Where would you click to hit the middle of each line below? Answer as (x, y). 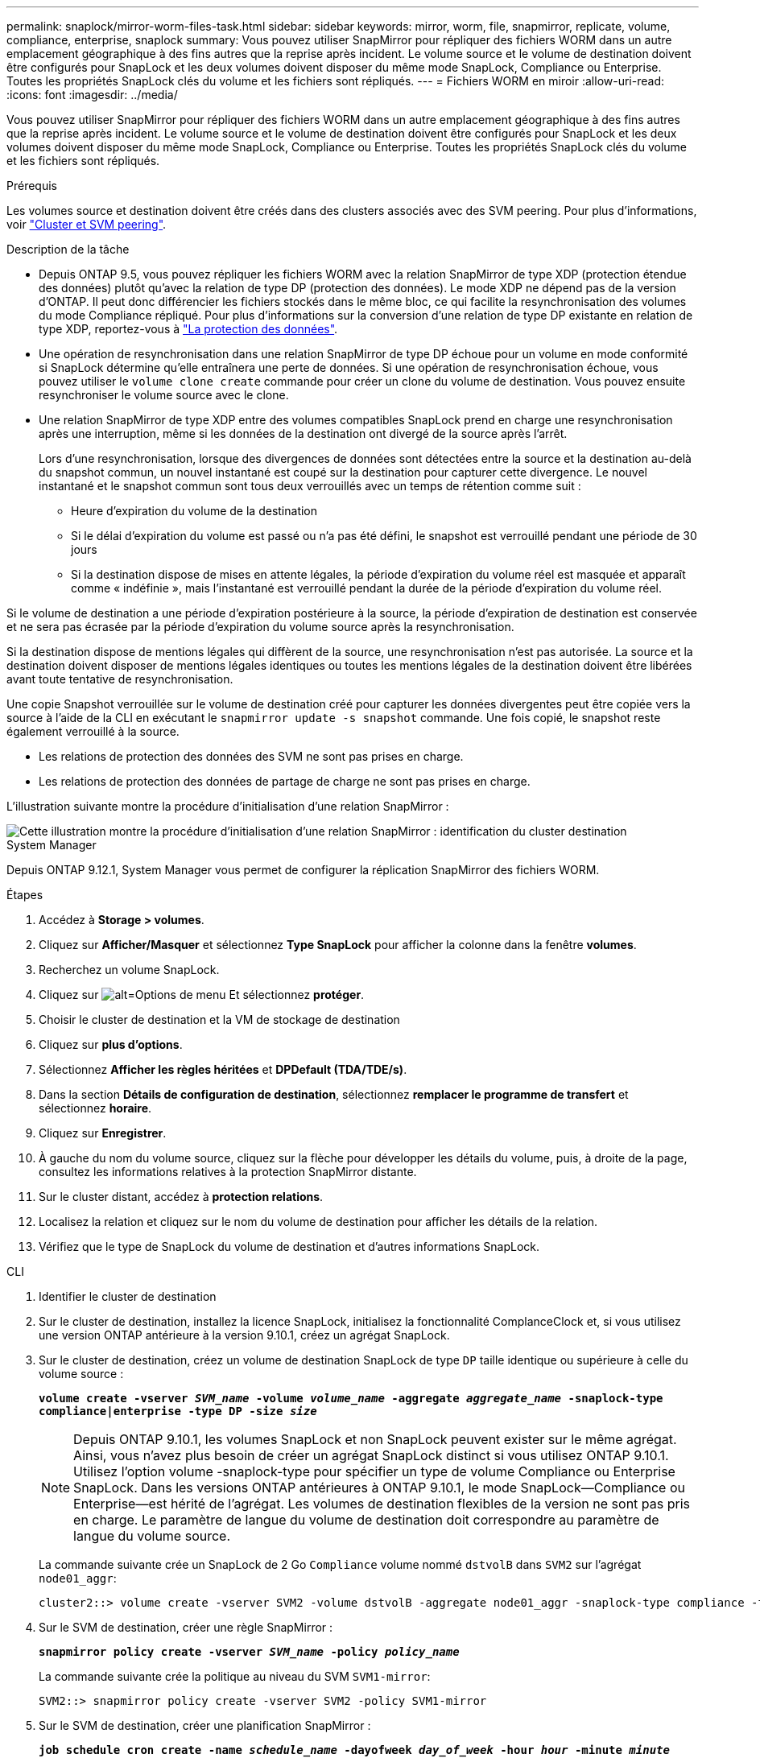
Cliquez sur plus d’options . (111, 1044)
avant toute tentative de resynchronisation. (120, 679)
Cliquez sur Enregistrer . (103, 1133)
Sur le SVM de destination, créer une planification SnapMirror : (205, 1725)
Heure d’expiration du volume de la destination (194, 511)
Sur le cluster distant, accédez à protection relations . (181, 1197)
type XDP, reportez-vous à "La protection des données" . (188, 329)
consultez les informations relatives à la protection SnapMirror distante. (228, 1172)
